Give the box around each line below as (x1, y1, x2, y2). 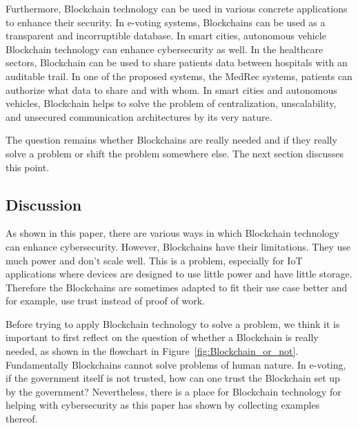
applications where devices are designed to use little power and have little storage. (6, 266, 352, 281)
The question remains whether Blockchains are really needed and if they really (6, 133, 337, 147)
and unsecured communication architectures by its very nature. (6, 109, 272, 124)
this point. (6, 159, 50, 174)
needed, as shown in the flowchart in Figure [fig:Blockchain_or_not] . (6, 344, 299, 358)
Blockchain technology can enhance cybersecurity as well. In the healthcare (6, 41, 324, 56)
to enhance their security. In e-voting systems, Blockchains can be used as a (6, 14, 326, 29)
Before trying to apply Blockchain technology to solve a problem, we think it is (6, 316, 340, 331)
